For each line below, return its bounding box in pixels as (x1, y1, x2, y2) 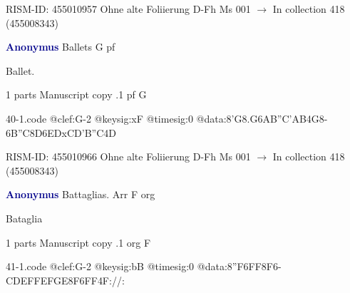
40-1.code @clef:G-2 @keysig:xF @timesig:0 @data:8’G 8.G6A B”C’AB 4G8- (6, 110, 328, 125)
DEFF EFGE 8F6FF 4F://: (13, 272, 125, 287)
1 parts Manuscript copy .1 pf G (6, 87, 147, 102)
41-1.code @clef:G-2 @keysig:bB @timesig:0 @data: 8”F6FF (6, 259, 262, 274)
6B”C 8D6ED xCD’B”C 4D (6, 125, 116, 140)
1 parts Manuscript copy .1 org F (6, 235, 151, 250)
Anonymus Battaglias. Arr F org (6, 187, 155, 202)
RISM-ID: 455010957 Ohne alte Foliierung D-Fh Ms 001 (6, 1, 251, 16)
